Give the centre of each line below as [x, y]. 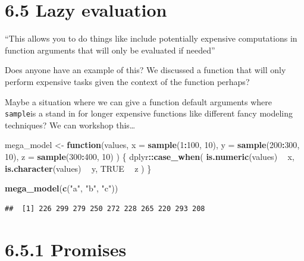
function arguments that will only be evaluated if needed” [110, 50]
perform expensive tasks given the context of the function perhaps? [127, 81]
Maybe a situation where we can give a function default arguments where [139, 101]
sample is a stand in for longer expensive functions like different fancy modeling [149, 113]
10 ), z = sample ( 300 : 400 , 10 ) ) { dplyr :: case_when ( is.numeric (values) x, [150, 156]
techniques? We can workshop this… [70, 125]
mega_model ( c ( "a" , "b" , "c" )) [62, 188]
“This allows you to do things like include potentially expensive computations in [151, 38]
